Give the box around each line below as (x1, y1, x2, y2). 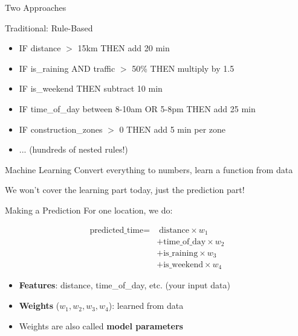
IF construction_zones (19, 122, 103, 135)
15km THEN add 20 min (77, 42, 170, 54)
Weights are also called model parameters (19, 319, 183, 332)
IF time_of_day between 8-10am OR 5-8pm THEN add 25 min (19, 102, 256, 115)
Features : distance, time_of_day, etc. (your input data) (19, 279, 230, 291)
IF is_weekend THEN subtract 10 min (19, 82, 163, 95)
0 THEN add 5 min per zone (119, 122, 226, 135)
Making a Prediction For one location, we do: (5, 203, 173, 216)
